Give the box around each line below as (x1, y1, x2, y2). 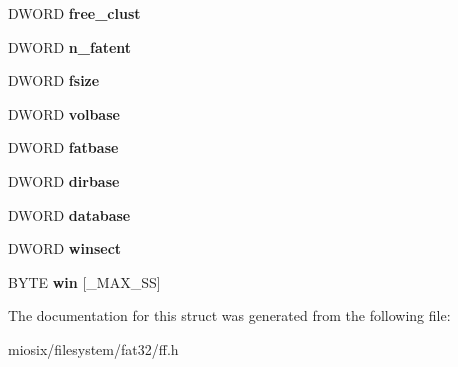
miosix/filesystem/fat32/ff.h (8, 338, 179, 359)
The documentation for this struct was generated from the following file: (8, 305, 451, 326)
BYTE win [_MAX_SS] (8, 271, 161, 292)
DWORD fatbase (8, 137, 119, 158)
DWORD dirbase (8, 170, 120, 191)
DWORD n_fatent (8, 36, 132, 57)
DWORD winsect (8, 238, 122, 259)
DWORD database (8, 204, 131, 225)
